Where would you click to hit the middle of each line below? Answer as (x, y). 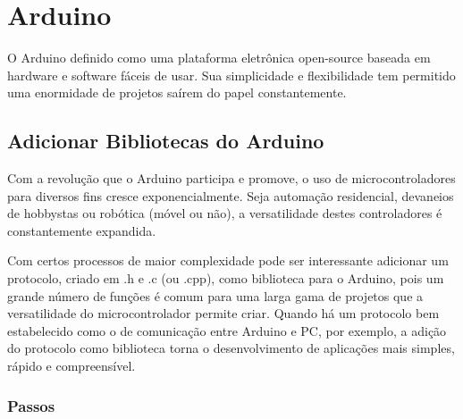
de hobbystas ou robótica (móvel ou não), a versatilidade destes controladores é (225, 213)
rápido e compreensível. (72, 366)
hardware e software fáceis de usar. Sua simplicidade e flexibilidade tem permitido (231, 75)
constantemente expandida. (82, 230)
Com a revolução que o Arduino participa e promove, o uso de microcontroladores (231, 178)
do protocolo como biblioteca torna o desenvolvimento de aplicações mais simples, (231, 348)
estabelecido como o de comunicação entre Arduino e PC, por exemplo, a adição (227, 330)
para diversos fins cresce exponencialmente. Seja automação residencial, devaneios (231, 195)
